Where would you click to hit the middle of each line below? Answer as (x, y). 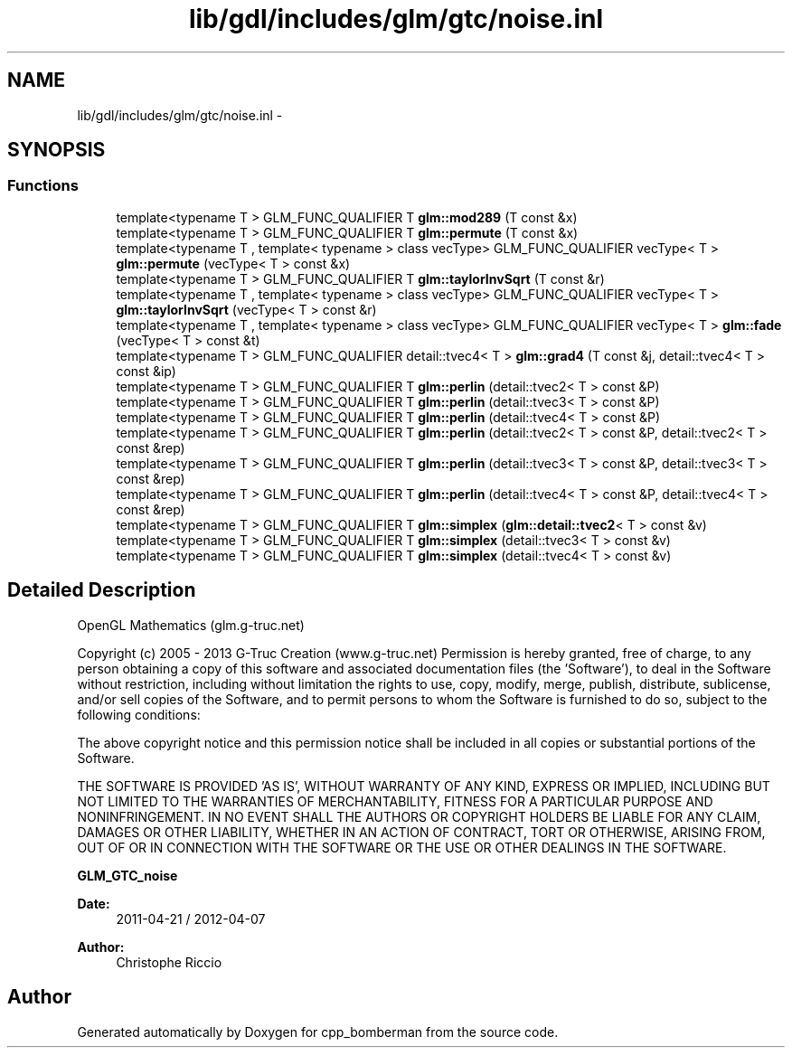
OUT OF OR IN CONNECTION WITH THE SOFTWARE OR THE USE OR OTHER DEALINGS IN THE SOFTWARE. (402, 847)
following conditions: (139, 714)
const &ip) (146, 371)
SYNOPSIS (57, 150)
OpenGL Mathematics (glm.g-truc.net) (191, 625)
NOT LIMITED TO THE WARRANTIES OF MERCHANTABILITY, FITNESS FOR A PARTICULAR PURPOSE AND (395, 801)
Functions (43, 186)
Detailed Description (102, 590)
